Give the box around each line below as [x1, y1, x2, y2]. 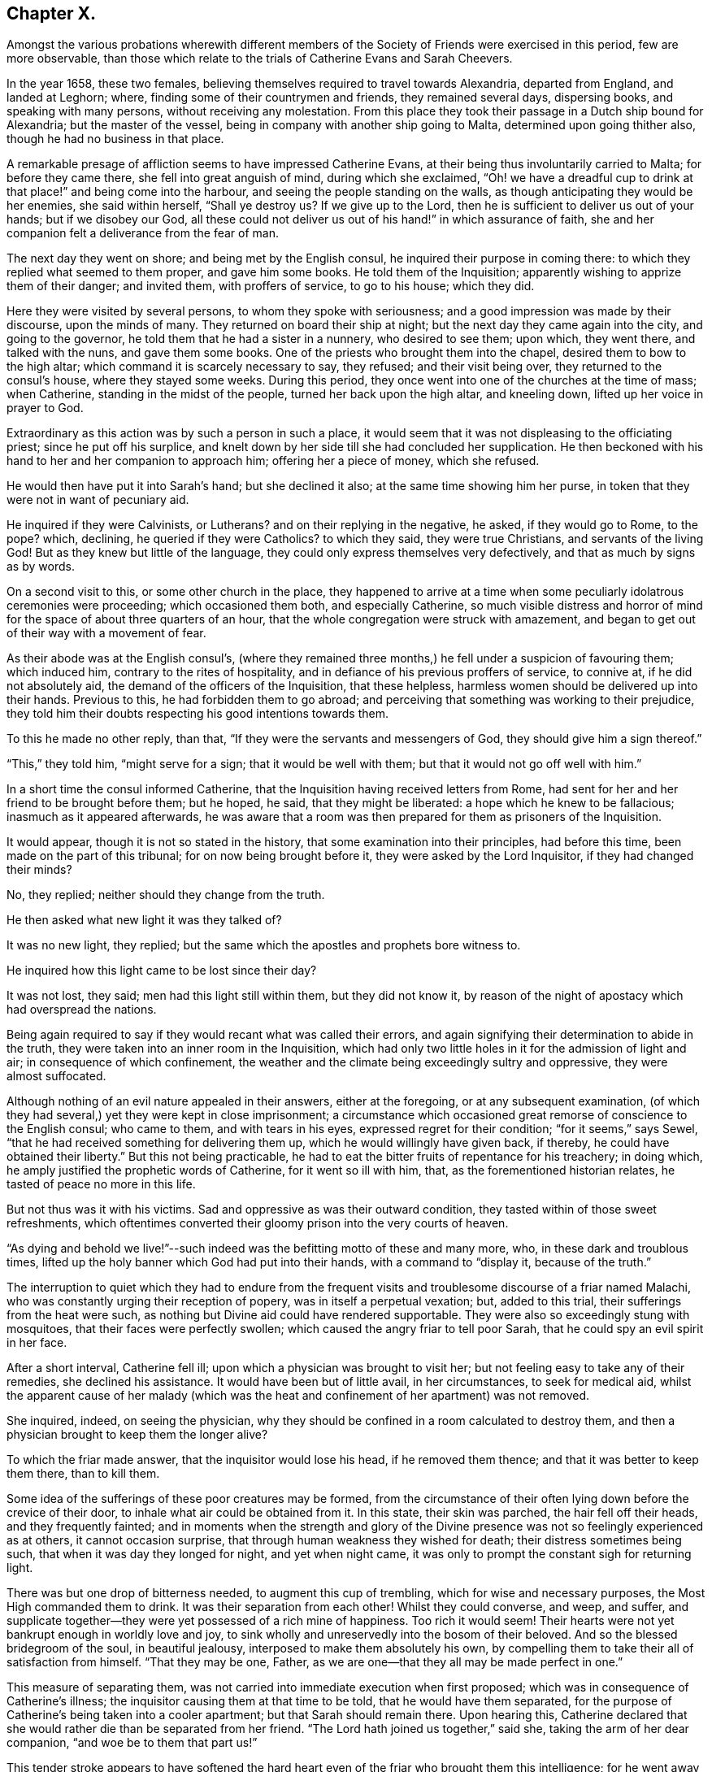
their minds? [7, 862, 72, 877]
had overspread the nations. [7, 1002, 157, 1017]
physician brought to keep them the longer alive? [7, 1427, 268, 1442]
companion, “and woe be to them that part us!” [7, 1735, 258, 1750]
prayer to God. [7, 401, 84, 415]
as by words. [7, 559, 75, 574]
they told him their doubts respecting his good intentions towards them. [7, 706, 389, 721]
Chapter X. [7, 3, 97, 24]
